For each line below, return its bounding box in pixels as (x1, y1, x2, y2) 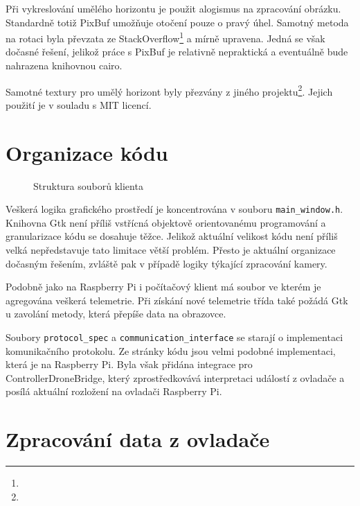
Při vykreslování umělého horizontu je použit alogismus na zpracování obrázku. (6, 1, 341, 15)
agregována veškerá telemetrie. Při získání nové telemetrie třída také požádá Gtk (6, 293, 348, 307)
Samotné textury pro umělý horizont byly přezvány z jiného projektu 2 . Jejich (6, 82, 333, 98)
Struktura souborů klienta (33, 178, 143, 193)
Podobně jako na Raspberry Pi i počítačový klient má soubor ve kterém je (6, 279, 321, 294)
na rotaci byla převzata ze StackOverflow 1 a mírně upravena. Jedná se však (6, 29, 325, 45)
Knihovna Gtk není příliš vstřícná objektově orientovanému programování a (6, 215, 326, 229)
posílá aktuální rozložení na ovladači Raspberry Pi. (6, 384, 222, 399)
